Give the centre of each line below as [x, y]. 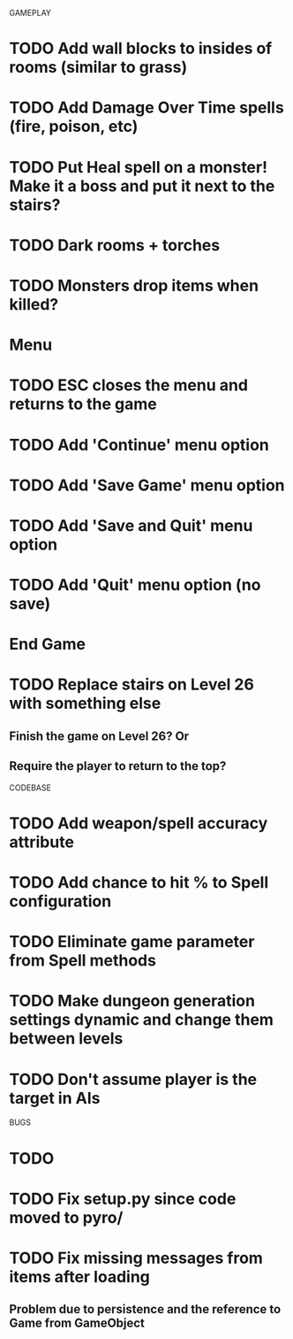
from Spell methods [83, 961]
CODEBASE [30, 788]
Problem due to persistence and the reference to [145, 1309]
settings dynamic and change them [141, 1020]
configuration [60, 901]
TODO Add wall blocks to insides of [141, 49]
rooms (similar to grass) [98, 68]
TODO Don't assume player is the [133, 1079]
